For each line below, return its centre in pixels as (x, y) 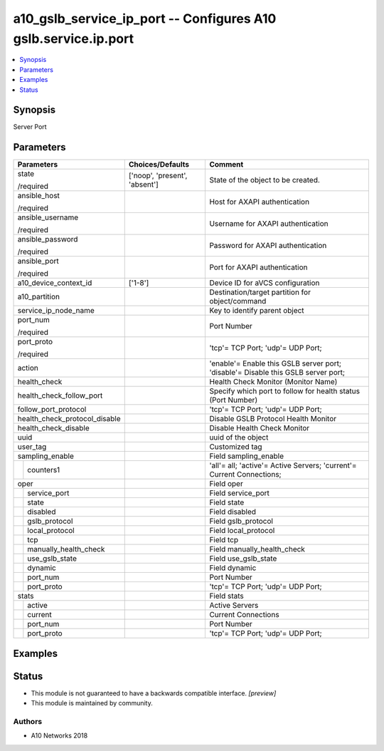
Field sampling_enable (247, 456)
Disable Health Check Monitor (260, 428)
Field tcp (224, 540)
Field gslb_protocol (241, 522)
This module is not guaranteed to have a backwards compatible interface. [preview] (154, 693)
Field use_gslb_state (243, 559)
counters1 (44, 470)
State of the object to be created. (265, 180)
